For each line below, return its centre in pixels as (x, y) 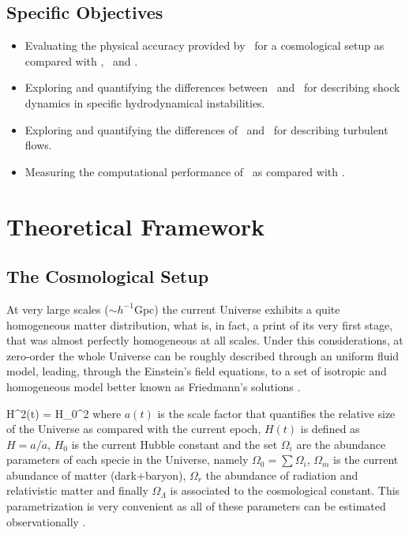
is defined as (330, 429)
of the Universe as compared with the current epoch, (134, 429)
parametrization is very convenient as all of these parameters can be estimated (196, 506)
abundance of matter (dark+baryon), (96, 475)
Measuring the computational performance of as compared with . (185, 171)
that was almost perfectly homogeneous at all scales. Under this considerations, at (205, 340)
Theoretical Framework (136, 226)
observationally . (46, 521)
